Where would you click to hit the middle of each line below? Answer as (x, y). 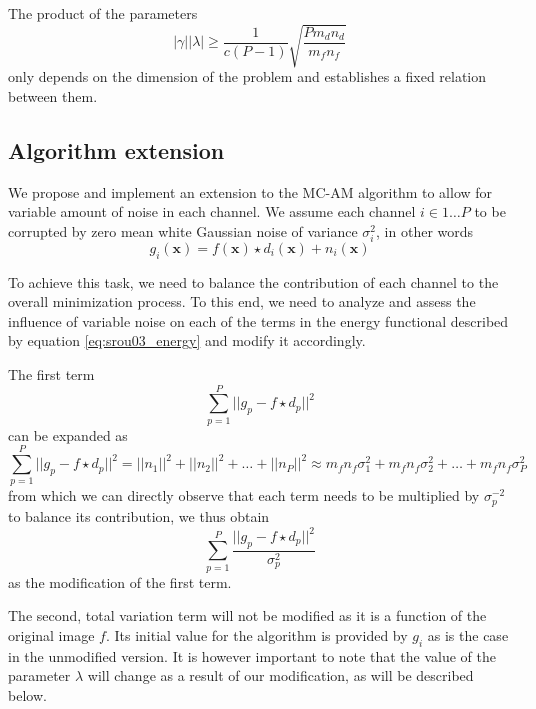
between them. (53, 95)
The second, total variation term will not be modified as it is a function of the (247, 615)
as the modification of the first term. (120, 581)
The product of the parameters (103, 13)
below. (27, 694)
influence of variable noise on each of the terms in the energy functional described (258, 320)
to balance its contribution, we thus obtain (139, 515)
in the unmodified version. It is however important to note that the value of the (252, 655)
